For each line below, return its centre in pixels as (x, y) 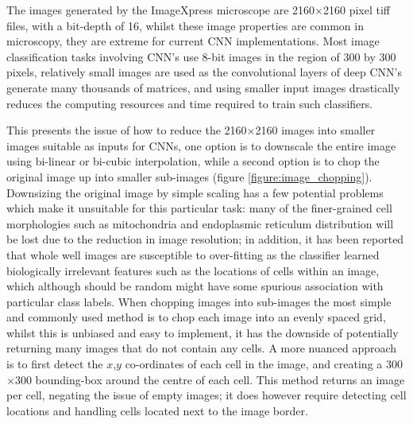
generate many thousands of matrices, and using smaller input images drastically (203, 87)
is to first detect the (55, 364)
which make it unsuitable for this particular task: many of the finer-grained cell (199, 208)
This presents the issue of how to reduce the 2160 (127, 130)
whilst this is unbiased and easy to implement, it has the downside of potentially (203, 332)
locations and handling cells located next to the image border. (157, 410)
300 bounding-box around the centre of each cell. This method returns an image (210, 379)
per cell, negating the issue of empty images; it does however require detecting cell (206, 395)
